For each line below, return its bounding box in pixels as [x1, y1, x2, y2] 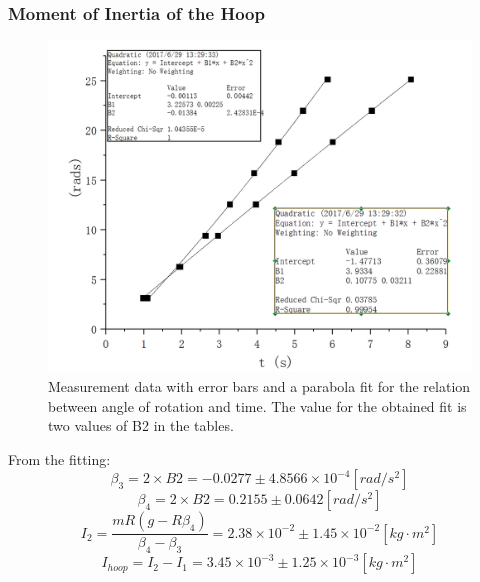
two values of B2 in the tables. [48, 415, 234, 436]
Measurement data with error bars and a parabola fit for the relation [48, 376, 471, 397]
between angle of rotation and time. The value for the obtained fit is [48, 395, 467, 416]
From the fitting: [8, 448, 111, 469]
